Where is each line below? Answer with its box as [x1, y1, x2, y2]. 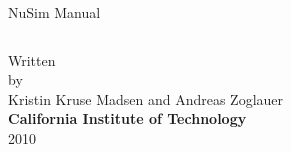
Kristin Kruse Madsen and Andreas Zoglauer [8, 88, 284, 109]
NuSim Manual [8, 2, 101, 22]
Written [8, 49, 56, 70]
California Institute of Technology [8, 108, 247, 129]
